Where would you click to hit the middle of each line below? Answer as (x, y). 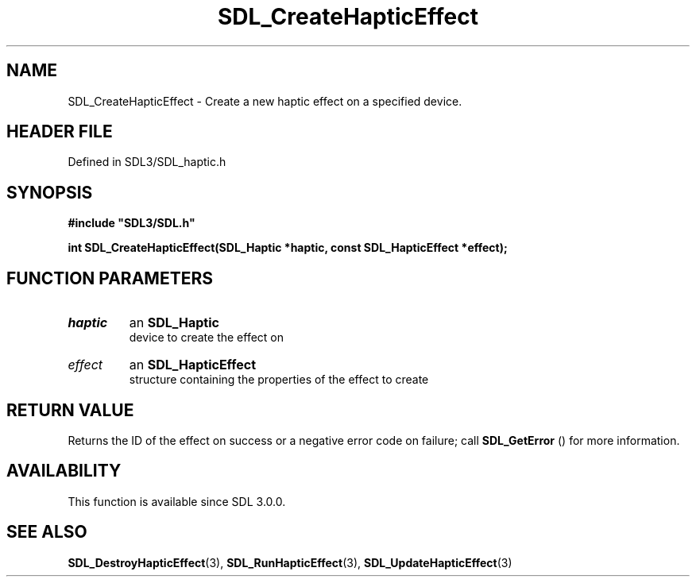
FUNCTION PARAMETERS (110, 278)
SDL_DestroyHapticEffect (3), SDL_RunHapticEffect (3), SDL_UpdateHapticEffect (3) (290, 562)
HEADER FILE (60, 132)
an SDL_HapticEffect (193, 365)
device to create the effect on (206, 338)
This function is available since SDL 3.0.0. (177, 501)
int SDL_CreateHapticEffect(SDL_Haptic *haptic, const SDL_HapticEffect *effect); (288, 248)
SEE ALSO (47, 532)
